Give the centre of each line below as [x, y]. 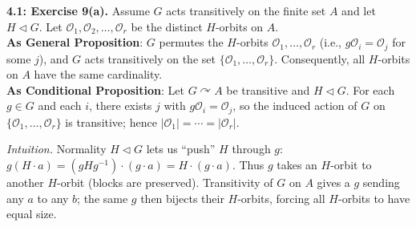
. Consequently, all [320, 58]
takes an [297, 165]
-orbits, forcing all [281, 198]
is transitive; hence [111, 122]
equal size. [32, 214]
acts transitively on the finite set [246, 10]
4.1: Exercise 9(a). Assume [78, 10]
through [251, 149]
